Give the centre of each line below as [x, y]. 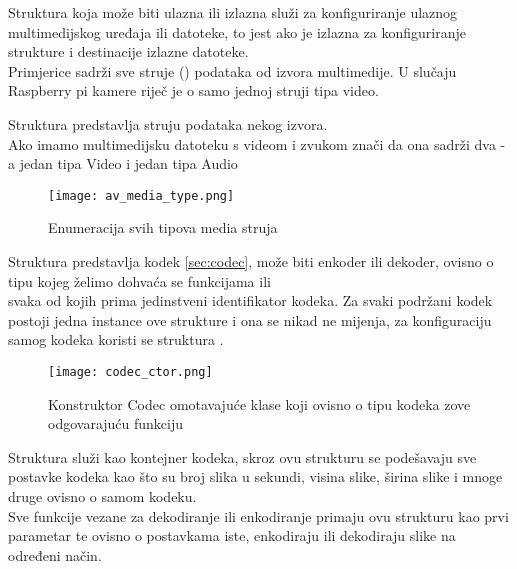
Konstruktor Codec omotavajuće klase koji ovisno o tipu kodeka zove [259, 403]
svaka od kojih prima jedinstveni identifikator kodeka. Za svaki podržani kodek [250, 300]
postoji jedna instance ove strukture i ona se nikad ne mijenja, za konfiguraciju [250, 319]
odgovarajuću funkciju [116, 423]
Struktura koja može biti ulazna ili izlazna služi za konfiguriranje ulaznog [233, 12]
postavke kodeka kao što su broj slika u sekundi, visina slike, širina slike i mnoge [255, 476]
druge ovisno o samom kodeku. [102, 496]
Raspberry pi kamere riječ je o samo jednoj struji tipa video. [193, 90]
